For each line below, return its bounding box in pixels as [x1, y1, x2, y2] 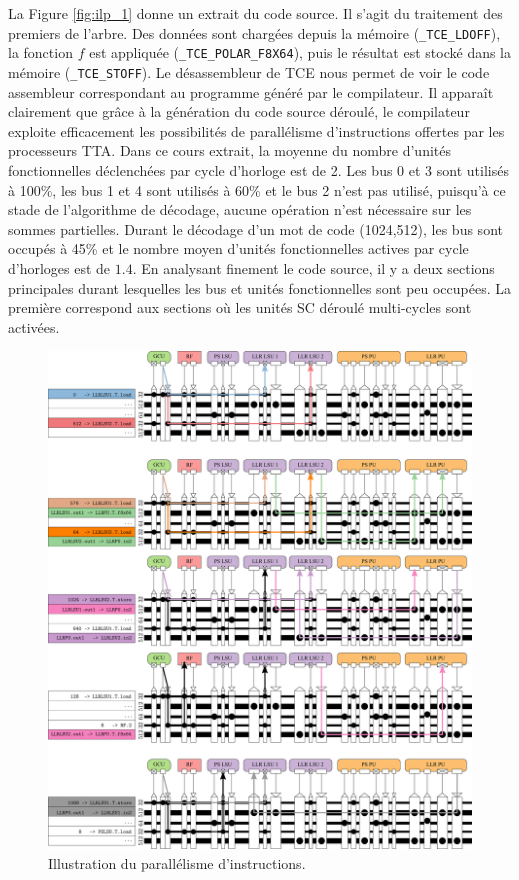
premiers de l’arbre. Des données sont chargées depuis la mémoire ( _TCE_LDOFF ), [8, 22, 501, 43]
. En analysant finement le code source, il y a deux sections [132, 257, 495, 278]
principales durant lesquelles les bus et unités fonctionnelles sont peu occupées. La [8, 277, 512, 298]
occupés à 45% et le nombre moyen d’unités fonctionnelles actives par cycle [8, 238, 469, 259]
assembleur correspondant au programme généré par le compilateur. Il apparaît [8, 81, 494, 102]
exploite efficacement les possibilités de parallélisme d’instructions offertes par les [8, 120, 505, 141]
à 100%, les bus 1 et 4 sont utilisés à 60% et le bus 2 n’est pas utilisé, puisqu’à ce [8, 179, 506, 200]
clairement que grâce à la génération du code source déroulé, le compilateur [8, 101, 470, 122]
